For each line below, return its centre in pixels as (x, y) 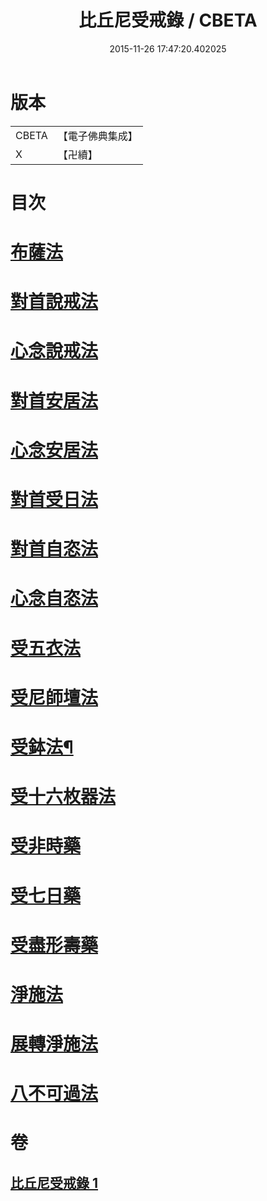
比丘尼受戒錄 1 (54, 1182)
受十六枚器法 (63, 797)
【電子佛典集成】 (97, 136)
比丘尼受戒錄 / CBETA (168, 20)
